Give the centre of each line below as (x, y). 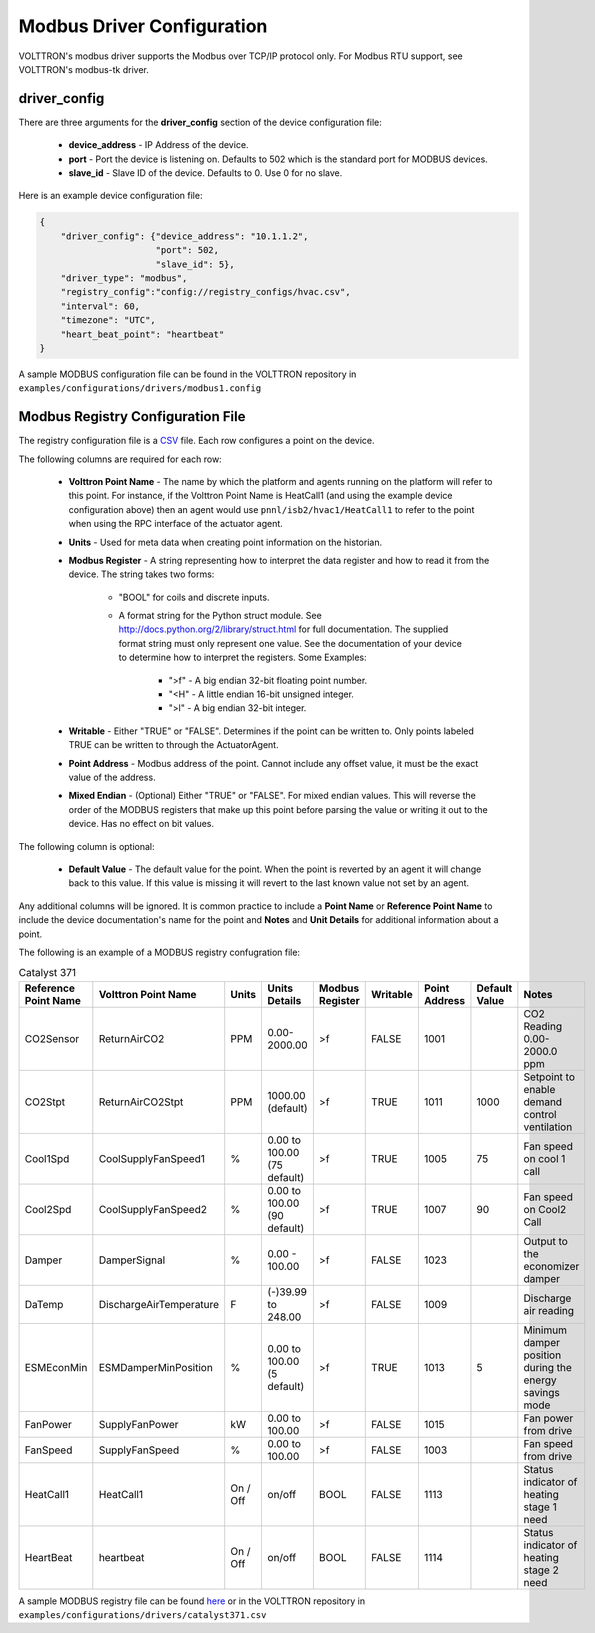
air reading (549, 1310)
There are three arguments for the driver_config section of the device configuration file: (200, 122)
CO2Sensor (52, 1038)
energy (540, 1380)
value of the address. (112, 777)
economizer (551, 1266)
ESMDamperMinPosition (156, 1367)
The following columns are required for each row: (120, 459)
